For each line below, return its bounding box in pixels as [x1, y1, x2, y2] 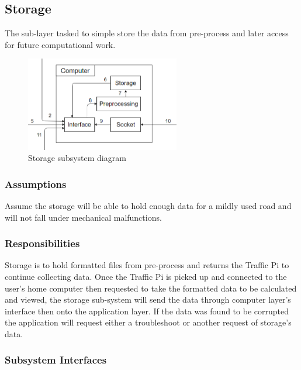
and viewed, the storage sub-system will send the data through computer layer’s [5, 293, 291, 306]
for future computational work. [5, 38, 116, 50]
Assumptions [5, 176, 67, 191]
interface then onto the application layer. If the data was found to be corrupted [5, 304, 289, 317]
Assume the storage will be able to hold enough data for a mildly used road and [5, 199, 292, 211]
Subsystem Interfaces [5, 352, 107, 367]
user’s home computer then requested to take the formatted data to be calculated [5, 282, 297, 294]
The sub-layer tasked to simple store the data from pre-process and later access [5, 27, 289, 39]
